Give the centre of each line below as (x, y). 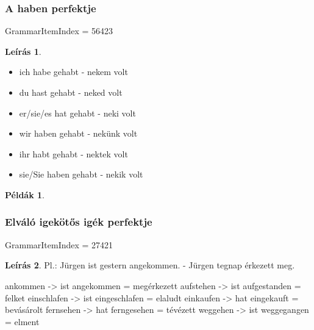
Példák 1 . (25, 194)
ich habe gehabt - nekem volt (73, 72)
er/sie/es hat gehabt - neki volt (77, 113)
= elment (22, 321)
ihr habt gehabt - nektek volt (73, 153)
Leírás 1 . (23, 51)
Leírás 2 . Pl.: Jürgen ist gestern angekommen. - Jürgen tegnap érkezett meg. (150, 265)
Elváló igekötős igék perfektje (79, 222)
